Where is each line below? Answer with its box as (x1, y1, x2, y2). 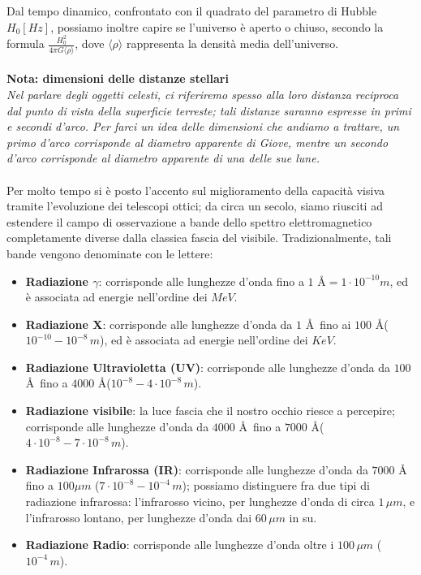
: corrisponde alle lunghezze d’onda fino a (98, 272, 304, 289)
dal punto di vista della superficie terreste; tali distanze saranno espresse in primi (6, 102, 411, 119)
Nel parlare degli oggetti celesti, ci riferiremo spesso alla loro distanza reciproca (6, 85, 399, 102)
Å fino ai (305, 315, 351, 332)
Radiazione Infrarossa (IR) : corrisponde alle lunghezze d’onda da (25, 460, 368, 478)
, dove (75, 35, 105, 52)
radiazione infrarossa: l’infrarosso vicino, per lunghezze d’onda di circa (25, 493, 375, 510)
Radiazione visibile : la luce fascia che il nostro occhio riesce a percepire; (25, 402, 395, 419)
